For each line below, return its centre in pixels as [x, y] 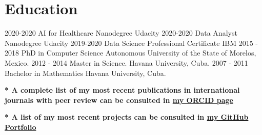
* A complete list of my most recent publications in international [122, 90]
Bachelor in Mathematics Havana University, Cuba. [85, 73]
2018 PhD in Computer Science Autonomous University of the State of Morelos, [130, 53]
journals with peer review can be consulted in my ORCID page [119, 100]
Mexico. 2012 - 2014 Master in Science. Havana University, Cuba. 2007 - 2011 [126, 62]
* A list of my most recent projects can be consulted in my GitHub [127, 117]
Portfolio [21, 127]
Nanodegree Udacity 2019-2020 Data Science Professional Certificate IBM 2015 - [132, 43]
